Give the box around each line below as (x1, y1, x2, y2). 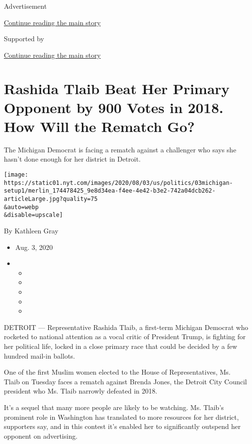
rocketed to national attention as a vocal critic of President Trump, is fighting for (4, 331, 246, 342)
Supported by (4, 33, 44, 44)
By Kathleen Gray (4, 226, 59, 235)
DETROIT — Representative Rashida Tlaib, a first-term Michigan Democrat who (4, 322, 248, 332)
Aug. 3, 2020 (15, 242, 53, 252)
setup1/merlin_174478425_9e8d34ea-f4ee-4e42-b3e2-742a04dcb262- (4, 187, 216, 195)
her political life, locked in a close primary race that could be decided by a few (4, 341, 237, 351)
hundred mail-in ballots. (4, 350, 75, 361)
